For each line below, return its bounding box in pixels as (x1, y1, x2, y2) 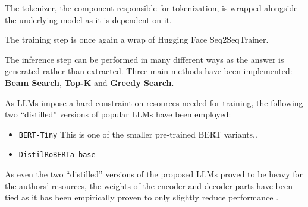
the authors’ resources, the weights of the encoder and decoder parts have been (5, 179, 293, 192)
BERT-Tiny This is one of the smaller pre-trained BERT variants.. (18, 128, 257, 140)
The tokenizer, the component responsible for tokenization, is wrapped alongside (5, 2, 298, 14)
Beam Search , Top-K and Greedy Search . (5, 76, 174, 88)
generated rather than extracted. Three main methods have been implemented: (5, 65, 293, 77)
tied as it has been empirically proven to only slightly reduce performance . (5, 191, 279, 203)
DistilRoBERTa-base (18, 151, 96, 160)
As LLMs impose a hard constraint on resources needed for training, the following (5, 96, 303, 109)
